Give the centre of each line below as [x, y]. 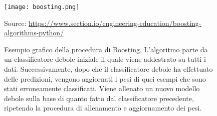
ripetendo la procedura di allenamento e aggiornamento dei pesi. [103, 108]
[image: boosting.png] [42, 7]
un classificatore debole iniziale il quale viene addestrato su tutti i [105, 59]
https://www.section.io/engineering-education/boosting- [115, 23]
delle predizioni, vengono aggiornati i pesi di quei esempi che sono [105, 78]
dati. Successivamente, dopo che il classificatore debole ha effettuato [109, 69]
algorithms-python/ [34, 33]
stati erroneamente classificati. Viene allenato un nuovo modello [102, 88]
